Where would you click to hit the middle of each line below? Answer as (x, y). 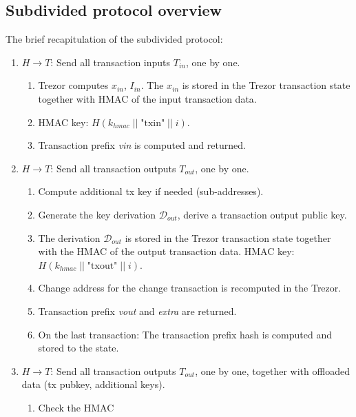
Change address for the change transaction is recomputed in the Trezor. (190, 288)
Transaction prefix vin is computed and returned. (142, 145)
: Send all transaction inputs (111, 62)
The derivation (69, 237)
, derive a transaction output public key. (262, 214)
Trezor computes (73, 85)
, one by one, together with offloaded (272, 370)
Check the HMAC (76, 407)
